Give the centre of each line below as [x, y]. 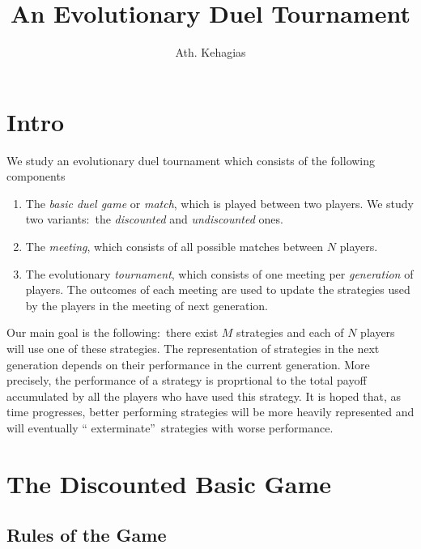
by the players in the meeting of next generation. [147, 305]
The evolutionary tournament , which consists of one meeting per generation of [219, 273]
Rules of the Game [87, 535]
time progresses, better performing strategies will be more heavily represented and [210, 412]
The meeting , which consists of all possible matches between [174, 247]
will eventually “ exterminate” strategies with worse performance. [170, 427]
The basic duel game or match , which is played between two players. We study [219, 203]
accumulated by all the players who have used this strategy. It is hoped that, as [204, 396]
